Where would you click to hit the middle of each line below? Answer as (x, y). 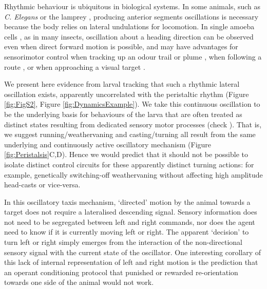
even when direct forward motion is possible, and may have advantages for (121, 46)
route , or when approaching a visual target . (75, 66)
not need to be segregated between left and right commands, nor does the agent (130, 221)
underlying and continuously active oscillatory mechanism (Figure (108, 144)
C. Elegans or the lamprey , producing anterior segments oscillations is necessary (131, 16)
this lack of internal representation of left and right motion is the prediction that (131, 262)
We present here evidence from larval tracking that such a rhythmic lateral (122, 84)
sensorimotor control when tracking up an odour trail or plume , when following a (133, 56)
